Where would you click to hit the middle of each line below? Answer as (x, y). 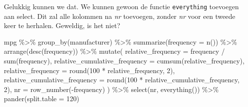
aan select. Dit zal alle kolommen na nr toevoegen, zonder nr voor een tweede (120, 16)
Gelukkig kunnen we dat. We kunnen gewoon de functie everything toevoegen (122, 6)
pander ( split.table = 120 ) (42, 99)
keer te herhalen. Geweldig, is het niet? (62, 25)
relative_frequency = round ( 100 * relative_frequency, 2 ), (89, 70)
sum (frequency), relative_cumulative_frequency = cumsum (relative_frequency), (124, 61)
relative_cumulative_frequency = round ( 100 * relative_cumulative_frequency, (122, 80)
